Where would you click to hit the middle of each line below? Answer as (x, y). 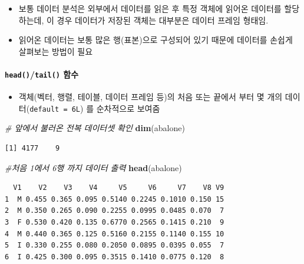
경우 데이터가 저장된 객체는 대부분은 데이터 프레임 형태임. (163, 20)
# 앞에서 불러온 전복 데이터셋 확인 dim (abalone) (95, 128)
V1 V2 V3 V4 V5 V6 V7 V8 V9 (119, 188)
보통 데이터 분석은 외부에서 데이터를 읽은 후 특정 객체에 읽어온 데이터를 (150, 8)
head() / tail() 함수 (42, 74)
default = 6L (55, 109)
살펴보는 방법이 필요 (56, 51)
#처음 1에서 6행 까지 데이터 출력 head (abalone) (93, 167)
